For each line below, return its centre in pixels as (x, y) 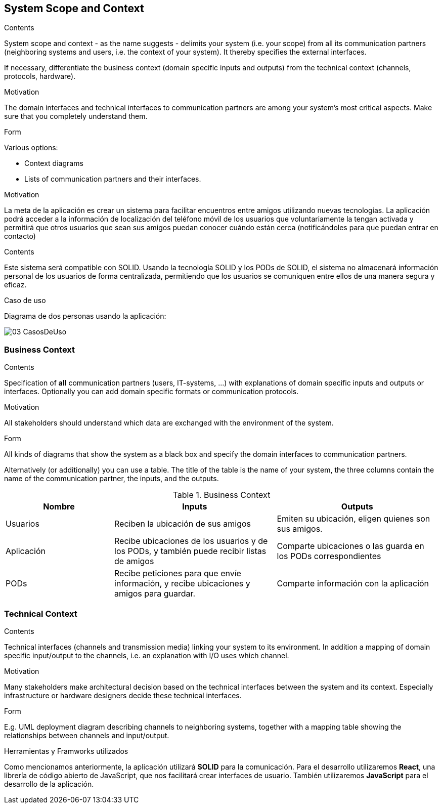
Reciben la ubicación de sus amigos (183, 524)
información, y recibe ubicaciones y (182, 584)
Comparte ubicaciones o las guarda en (350, 546)
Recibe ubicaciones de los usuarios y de (191, 541)
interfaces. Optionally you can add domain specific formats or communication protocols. (151, 392)
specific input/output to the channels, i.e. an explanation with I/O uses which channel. (147, 655)
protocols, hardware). (40, 76)
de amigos (134, 561)
